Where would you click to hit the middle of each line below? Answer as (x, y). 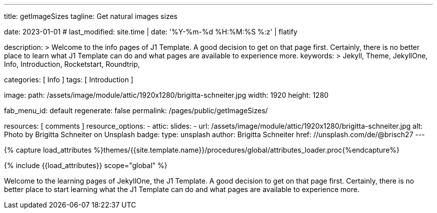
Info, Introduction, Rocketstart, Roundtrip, (72, 64)
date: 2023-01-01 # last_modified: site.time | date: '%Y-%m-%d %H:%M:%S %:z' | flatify (151, 32)
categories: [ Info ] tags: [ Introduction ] (69, 80)
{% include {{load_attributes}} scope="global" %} (86, 165)
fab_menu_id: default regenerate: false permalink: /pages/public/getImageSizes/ (136, 110)
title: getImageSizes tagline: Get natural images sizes (91, 16)
